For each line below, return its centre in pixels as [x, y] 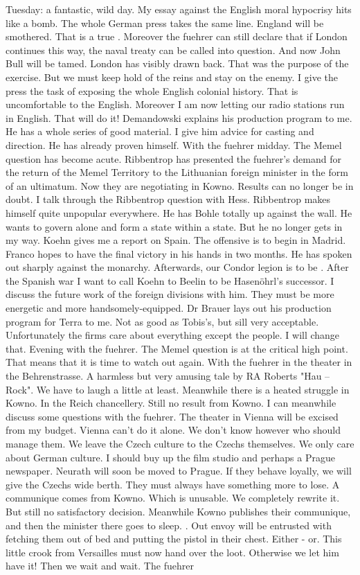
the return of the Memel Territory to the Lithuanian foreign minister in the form [177, 172]
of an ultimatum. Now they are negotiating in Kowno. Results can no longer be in [180, 185]
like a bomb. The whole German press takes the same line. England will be [165, 23]
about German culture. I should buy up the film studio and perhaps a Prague [170, 457]
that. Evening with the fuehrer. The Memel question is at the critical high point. [177, 348]
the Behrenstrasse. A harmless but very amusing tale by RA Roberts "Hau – [168, 376]
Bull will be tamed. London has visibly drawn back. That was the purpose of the [177, 63]
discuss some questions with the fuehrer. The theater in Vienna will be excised [172, 416]
